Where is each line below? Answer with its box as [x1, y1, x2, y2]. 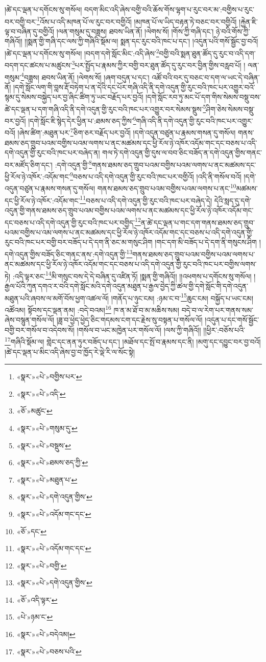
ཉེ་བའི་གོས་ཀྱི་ [216, 26, 250, 36]
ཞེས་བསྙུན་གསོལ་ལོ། [5, 314, 55, 325]
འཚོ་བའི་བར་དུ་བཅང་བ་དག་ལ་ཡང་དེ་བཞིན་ [152, 72, 260, 82]
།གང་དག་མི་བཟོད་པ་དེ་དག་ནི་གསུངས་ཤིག [155, 237, 257, 247]
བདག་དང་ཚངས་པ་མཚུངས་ [5, 59, 72, 70]
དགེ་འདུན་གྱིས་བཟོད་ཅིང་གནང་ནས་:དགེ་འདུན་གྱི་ [5, 248, 127, 259]
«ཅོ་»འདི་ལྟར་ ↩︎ [16, 594, 58, 605]
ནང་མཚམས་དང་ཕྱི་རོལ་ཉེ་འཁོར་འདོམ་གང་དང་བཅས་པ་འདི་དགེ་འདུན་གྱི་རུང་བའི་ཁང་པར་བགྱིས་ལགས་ [5, 259, 257, 269]
